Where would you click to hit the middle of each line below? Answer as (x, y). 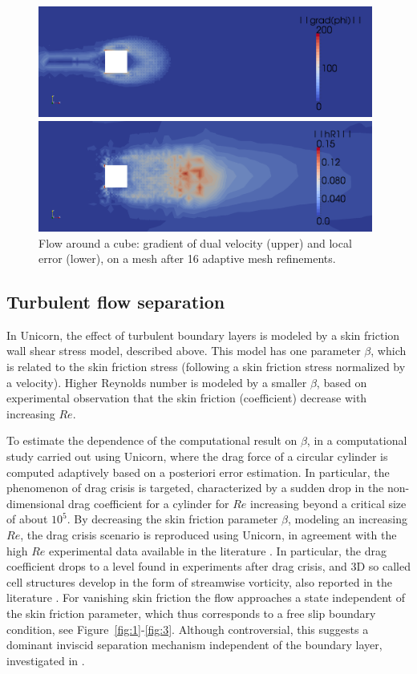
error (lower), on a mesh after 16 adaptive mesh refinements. (187, 258)
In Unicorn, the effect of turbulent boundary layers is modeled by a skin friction (203, 335)
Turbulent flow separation (116, 302)
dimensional (36, 503)
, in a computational (357, 440)
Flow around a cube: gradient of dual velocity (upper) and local (195, 242)
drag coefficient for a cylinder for (149, 503)
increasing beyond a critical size (328, 503)
